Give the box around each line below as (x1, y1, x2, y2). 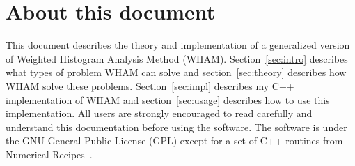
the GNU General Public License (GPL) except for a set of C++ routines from (6, 133, 343, 148)
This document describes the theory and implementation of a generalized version (6, 38, 350, 52)
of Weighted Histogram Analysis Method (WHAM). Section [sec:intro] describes (6, 51, 348, 66)
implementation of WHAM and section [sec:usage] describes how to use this (6, 92, 330, 107)
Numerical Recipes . (6, 146, 93, 161)
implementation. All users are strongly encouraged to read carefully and (6, 106, 313, 121)
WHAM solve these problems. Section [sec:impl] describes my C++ (6, 78, 294, 93)
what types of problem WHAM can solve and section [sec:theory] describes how (6, 65, 347, 80)
